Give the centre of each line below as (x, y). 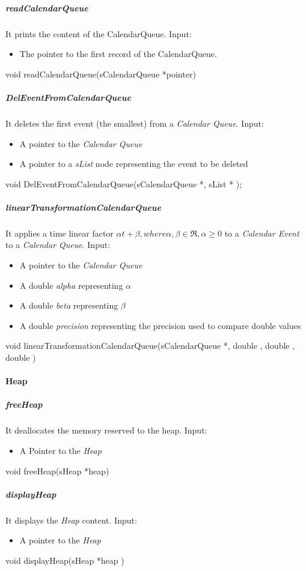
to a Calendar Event (262, 233)
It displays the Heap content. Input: (71, 520)
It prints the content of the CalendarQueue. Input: (99, 33)
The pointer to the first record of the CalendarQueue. (118, 54)
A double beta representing (69, 305)
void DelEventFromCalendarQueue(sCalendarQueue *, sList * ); (124, 183)
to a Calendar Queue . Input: (58, 245)
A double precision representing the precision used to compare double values (160, 325)
